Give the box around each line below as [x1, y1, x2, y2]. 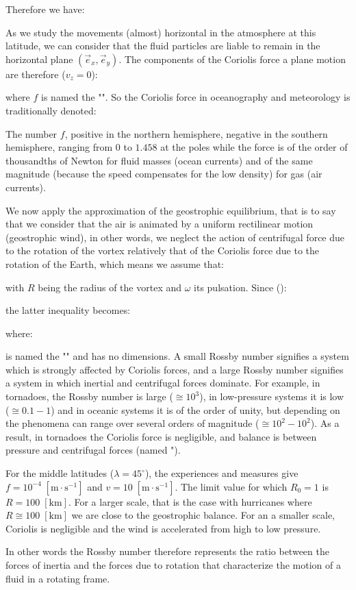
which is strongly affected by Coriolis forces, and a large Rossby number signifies [5, 362, 344, 376]
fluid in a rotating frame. [5, 571, 110, 585]
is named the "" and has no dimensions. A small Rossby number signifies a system [5, 349, 349, 363]
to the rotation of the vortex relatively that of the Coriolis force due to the [5, 243, 319, 258]
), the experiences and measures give [144, 466, 298, 480]
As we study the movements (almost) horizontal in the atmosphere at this [5, 25, 316, 39]
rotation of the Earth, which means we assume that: [5, 256, 224, 271]
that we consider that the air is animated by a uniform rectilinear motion [5, 217, 314, 231]
